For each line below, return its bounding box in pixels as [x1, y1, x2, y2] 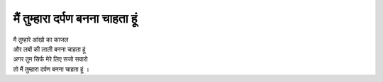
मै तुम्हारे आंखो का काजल [13, 35, 69, 44]
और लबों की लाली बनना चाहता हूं [13, 45, 86, 53]
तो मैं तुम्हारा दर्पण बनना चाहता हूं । [13, 64, 90, 74]
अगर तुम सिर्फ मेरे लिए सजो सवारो [13, 55, 88, 64]
